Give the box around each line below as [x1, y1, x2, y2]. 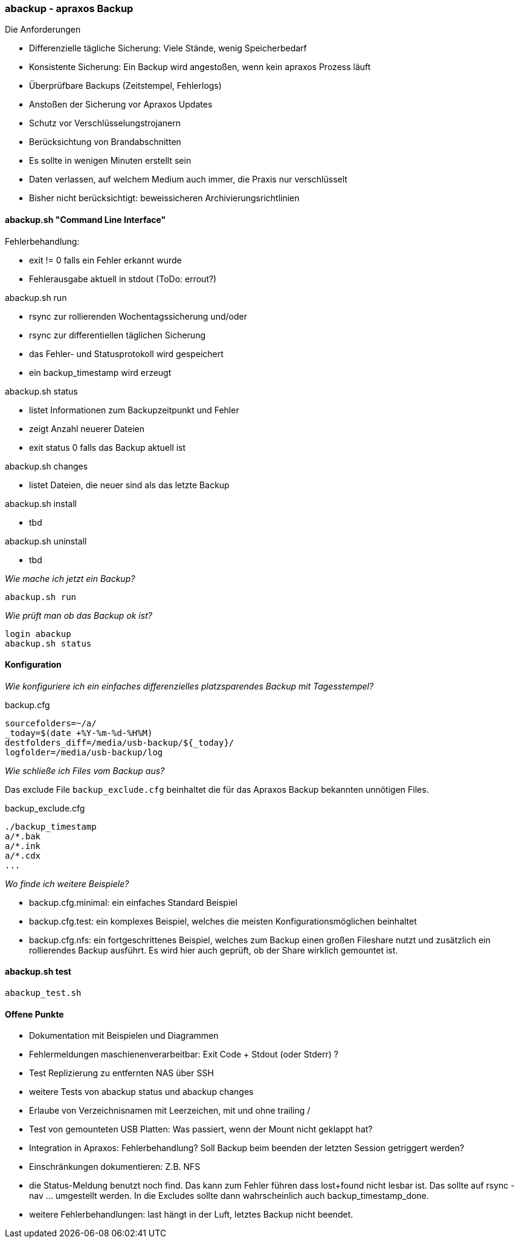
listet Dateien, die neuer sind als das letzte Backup [29, 479, 230, 490]
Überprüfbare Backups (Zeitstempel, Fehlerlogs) [29, 80, 222, 91]
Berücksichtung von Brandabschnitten [29, 137, 181, 147]
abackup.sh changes [5, 460, 88, 471]
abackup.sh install [5, 498, 77, 509]
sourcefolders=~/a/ [5, 718, 97, 728]
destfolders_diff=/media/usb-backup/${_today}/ [5, 737, 234, 747]
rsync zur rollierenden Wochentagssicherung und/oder [29, 311, 247, 321]
